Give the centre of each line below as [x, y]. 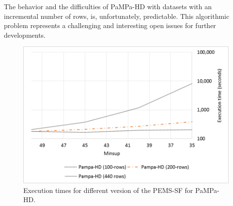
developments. [25, 35]
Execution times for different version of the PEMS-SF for [108, 190]
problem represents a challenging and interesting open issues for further [110, 25]
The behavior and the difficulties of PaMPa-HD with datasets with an [108, 6]
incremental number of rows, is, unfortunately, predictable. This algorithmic [117, 16]
